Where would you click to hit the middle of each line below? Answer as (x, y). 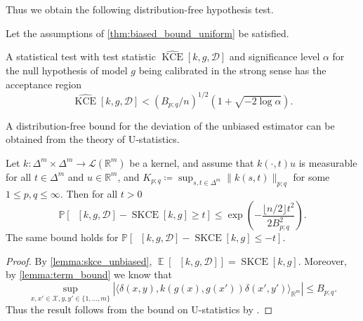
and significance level (275, 56)
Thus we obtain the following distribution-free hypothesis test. (140, 9)
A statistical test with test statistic (81, 56)
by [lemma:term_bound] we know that (89, 274)
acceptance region (44, 84)
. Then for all (89, 193)
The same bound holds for (62, 237)
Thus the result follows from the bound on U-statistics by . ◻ (139, 309)
